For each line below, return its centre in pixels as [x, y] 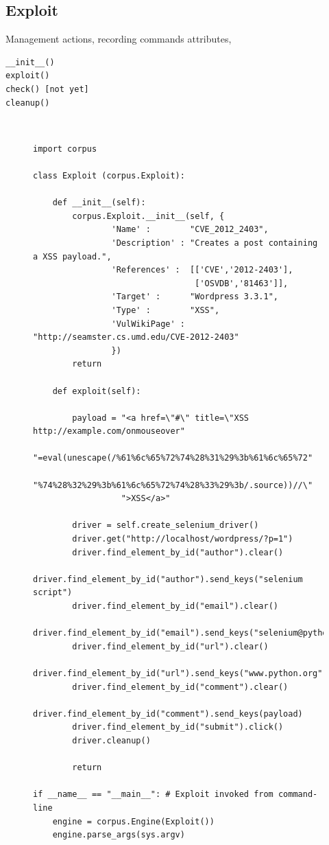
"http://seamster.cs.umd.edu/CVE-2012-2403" [136, 337]
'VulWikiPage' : [148, 324]
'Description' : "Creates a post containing [215, 243]
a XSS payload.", [72, 256]
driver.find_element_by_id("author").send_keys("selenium [168, 579]
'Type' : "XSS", [166, 310]
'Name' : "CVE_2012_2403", [190, 230]
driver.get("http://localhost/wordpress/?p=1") [183, 539]
